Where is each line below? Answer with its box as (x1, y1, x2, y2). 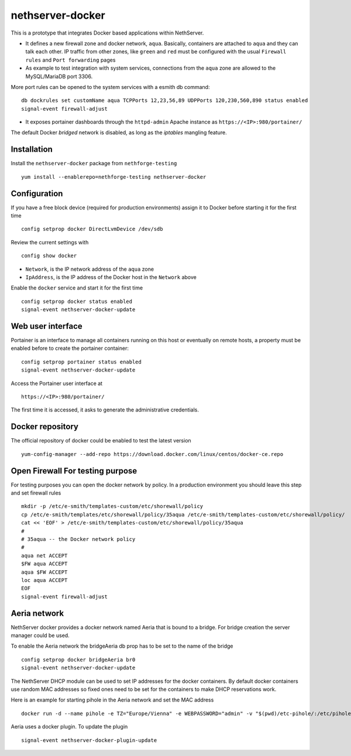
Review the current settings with (11, 239, 89, 246)
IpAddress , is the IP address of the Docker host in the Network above (25, 274, 197, 281)
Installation (11, 144, 53, 155)
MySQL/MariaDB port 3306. (25, 73, 93, 80)
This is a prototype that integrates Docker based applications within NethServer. (11, 29, 204, 36)
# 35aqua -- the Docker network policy (21, 536, 136, 542)
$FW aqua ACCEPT (21, 560, 68, 567)
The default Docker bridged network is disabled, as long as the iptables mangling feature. (11, 129, 228, 136)
